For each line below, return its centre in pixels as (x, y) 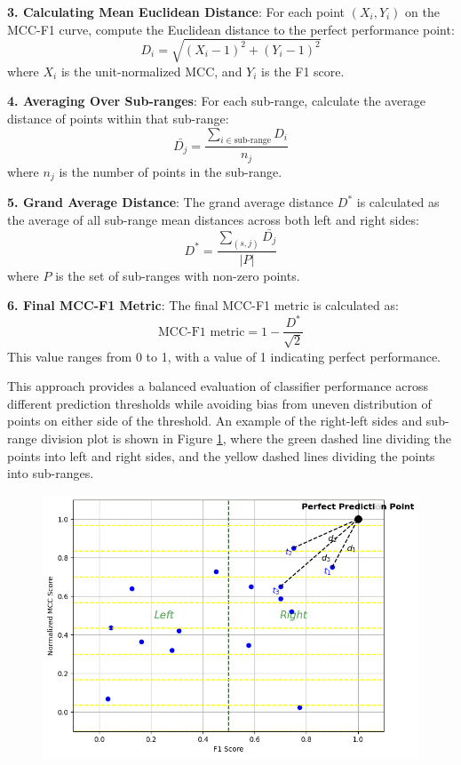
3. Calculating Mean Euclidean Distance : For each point (176, 12)
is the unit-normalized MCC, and (151, 71)
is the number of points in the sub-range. (171, 171)
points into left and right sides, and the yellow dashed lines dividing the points (221, 455)
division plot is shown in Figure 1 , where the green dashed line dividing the (246, 438)
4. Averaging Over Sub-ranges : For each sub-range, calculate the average (216, 101)
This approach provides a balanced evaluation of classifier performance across (218, 386)
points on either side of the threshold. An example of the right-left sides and (215, 421)
